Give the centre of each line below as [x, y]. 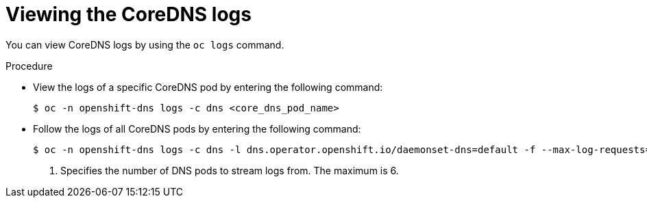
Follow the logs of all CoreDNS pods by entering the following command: [197, 128]
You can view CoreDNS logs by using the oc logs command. [145, 44]
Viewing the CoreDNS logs [129, 14]
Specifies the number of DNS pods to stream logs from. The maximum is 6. [230, 170]
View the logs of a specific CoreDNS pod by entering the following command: [208, 87]
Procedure [29, 66]
